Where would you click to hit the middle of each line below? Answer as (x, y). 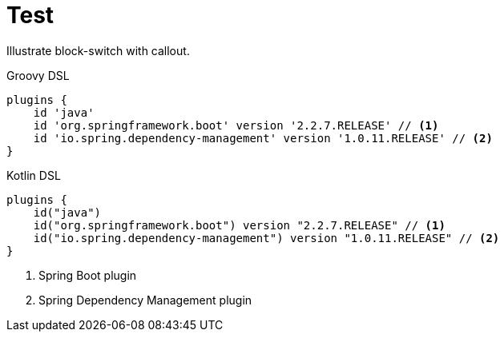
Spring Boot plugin (88, 275)
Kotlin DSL (34, 175)
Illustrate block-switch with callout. (98, 50)
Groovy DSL (38, 75)
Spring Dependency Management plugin (145, 300)
